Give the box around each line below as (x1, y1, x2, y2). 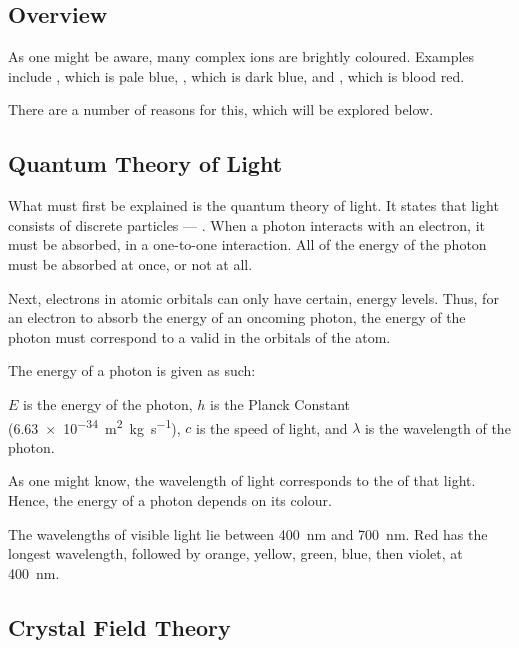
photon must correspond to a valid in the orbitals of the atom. (8, 326, 391, 347)
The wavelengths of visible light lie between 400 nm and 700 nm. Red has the (8, 523, 488, 544)
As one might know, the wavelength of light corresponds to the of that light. (8, 470, 476, 491)
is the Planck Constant (210, 393, 351, 414)
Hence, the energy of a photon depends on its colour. (8, 489, 332, 510)
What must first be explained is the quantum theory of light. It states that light (8, 195, 499, 216)
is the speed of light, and (196, 417, 348, 438)
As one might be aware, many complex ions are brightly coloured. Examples (8, 46, 475, 67)
